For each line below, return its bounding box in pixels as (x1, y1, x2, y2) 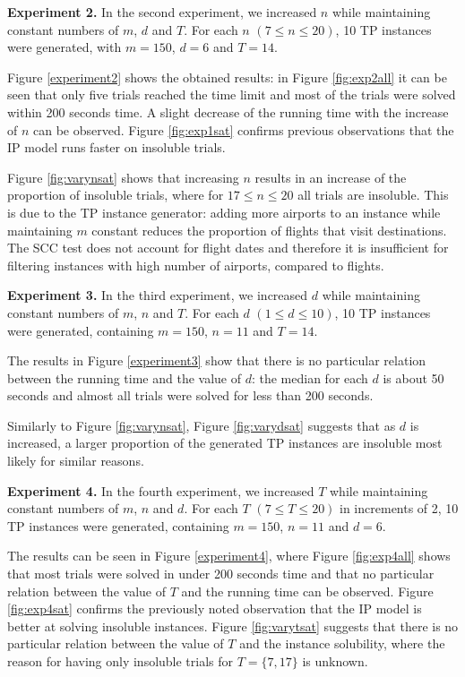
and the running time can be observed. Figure (181, 581, 434, 600)
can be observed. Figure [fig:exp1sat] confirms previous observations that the (33, 120, 454, 139)
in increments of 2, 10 (340, 499, 459, 518)
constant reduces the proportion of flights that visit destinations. (91, 220, 447, 239)
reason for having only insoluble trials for (7, 652, 234, 670)
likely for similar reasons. (7, 451, 144, 470)
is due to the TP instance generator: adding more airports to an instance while (7, 202, 441, 221)
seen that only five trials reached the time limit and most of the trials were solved (7, 85, 456, 104)
